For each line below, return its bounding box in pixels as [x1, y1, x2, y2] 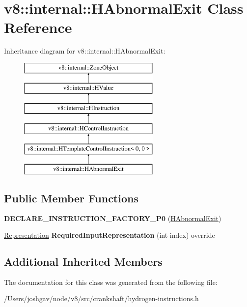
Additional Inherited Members [4, 254, 163, 269]
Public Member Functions [4, 190, 138, 205]
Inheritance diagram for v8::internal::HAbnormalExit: [4, 46, 165, 56]
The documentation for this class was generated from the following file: [4, 277, 218, 287]
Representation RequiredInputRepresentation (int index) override [4, 230, 215, 240]
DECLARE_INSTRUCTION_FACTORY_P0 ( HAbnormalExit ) [4, 213, 221, 223]
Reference [4, 17, 72, 37]
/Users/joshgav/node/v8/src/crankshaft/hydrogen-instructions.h [4, 293, 199, 304]
